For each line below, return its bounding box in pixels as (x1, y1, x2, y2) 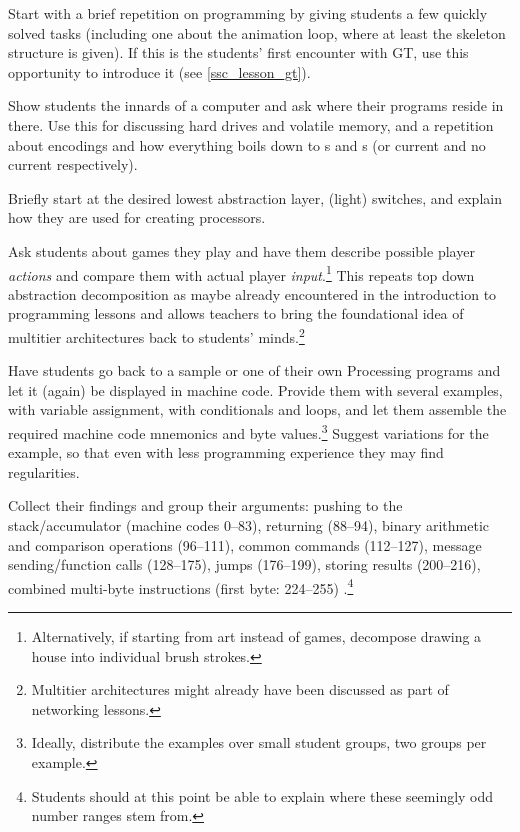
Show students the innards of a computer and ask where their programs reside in (8, 95, 504, 116)
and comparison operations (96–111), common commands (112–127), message (8, 534, 482, 555)
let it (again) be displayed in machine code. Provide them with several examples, (8, 379, 503, 400)
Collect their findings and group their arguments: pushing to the (8, 495, 403, 516)
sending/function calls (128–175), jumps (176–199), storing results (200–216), (8, 554, 481, 575)
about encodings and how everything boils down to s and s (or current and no (8, 134, 486, 155)
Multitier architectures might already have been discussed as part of (31, 679, 449, 700)
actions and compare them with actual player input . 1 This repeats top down (8, 261, 475, 285)
